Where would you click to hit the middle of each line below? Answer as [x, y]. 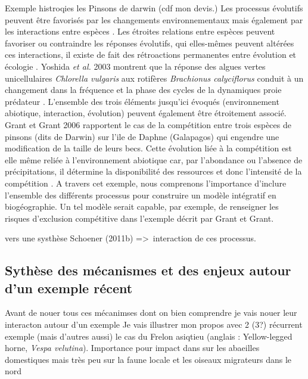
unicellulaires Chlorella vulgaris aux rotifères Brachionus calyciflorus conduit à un [154, 78]
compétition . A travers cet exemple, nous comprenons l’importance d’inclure [146, 183]
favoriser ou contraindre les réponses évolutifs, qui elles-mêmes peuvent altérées [150, 43]
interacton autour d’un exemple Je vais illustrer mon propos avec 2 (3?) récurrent [154, 324]
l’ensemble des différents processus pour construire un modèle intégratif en [141, 195]
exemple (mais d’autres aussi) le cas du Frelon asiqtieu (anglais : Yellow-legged [149, 336]
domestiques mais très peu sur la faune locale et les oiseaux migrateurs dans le [148, 359]
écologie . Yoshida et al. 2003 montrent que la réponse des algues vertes [135, 66]
